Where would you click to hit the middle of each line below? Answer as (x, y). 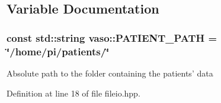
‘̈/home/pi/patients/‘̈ (58, 51)
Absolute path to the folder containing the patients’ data (110, 73)
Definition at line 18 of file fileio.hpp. (73, 93)
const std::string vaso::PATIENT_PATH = (112, 37)
